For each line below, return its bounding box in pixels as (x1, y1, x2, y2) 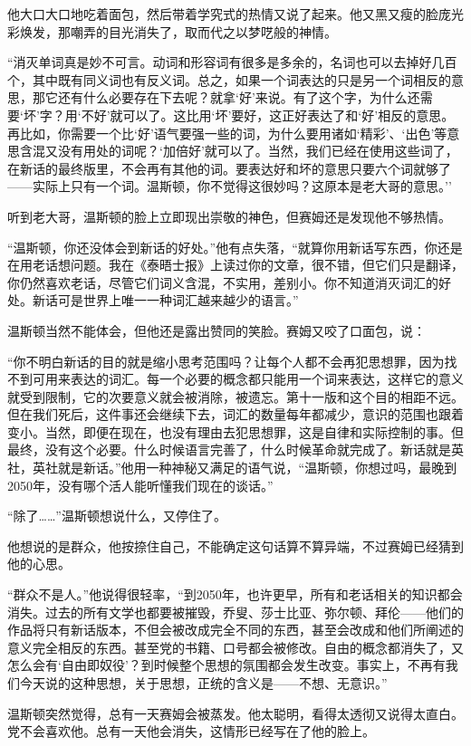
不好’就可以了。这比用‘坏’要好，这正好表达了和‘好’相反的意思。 (81, 105, 455, 124)
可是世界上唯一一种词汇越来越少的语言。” (57, 291, 299, 310)
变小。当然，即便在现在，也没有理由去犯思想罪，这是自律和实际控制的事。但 (7, 422, 464, 441)
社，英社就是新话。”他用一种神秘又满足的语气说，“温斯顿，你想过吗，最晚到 (7, 458, 457, 477)
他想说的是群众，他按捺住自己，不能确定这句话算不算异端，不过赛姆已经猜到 (7, 536, 464, 555)
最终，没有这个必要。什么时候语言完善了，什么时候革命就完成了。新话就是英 (7, 440, 464, 459)
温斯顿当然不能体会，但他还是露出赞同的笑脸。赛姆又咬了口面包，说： (7, 320, 426, 340)
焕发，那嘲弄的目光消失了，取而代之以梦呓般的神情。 (19, 22, 337, 41)
